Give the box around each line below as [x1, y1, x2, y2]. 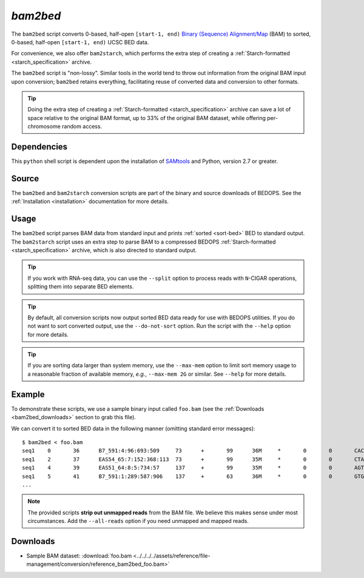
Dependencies [11, 141, 68, 151]
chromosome [27, 123, 61, 130]
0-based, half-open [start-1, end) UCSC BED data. [11, 38, 149, 45]
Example [11, 389, 45, 399]
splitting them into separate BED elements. [27, 283, 134, 290]
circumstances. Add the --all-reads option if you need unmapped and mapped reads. [27, 517, 249, 525]
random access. [61, 123, 103, 130]
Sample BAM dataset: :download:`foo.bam [26, 552, 132, 559]
